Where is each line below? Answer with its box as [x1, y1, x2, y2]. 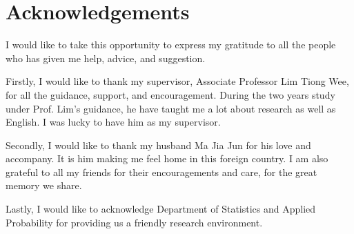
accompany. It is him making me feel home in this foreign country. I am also [6, 151, 328, 166]
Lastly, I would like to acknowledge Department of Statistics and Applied [6, 202, 316, 216]
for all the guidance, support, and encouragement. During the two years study [6, 87, 335, 101]
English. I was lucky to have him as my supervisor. [6, 115, 221, 129]
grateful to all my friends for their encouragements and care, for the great [6, 164, 317, 179]
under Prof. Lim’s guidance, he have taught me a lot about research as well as [6, 101, 336, 115]
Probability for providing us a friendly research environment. [6, 215, 263, 229]
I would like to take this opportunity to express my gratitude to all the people [6, 37, 336, 52]
